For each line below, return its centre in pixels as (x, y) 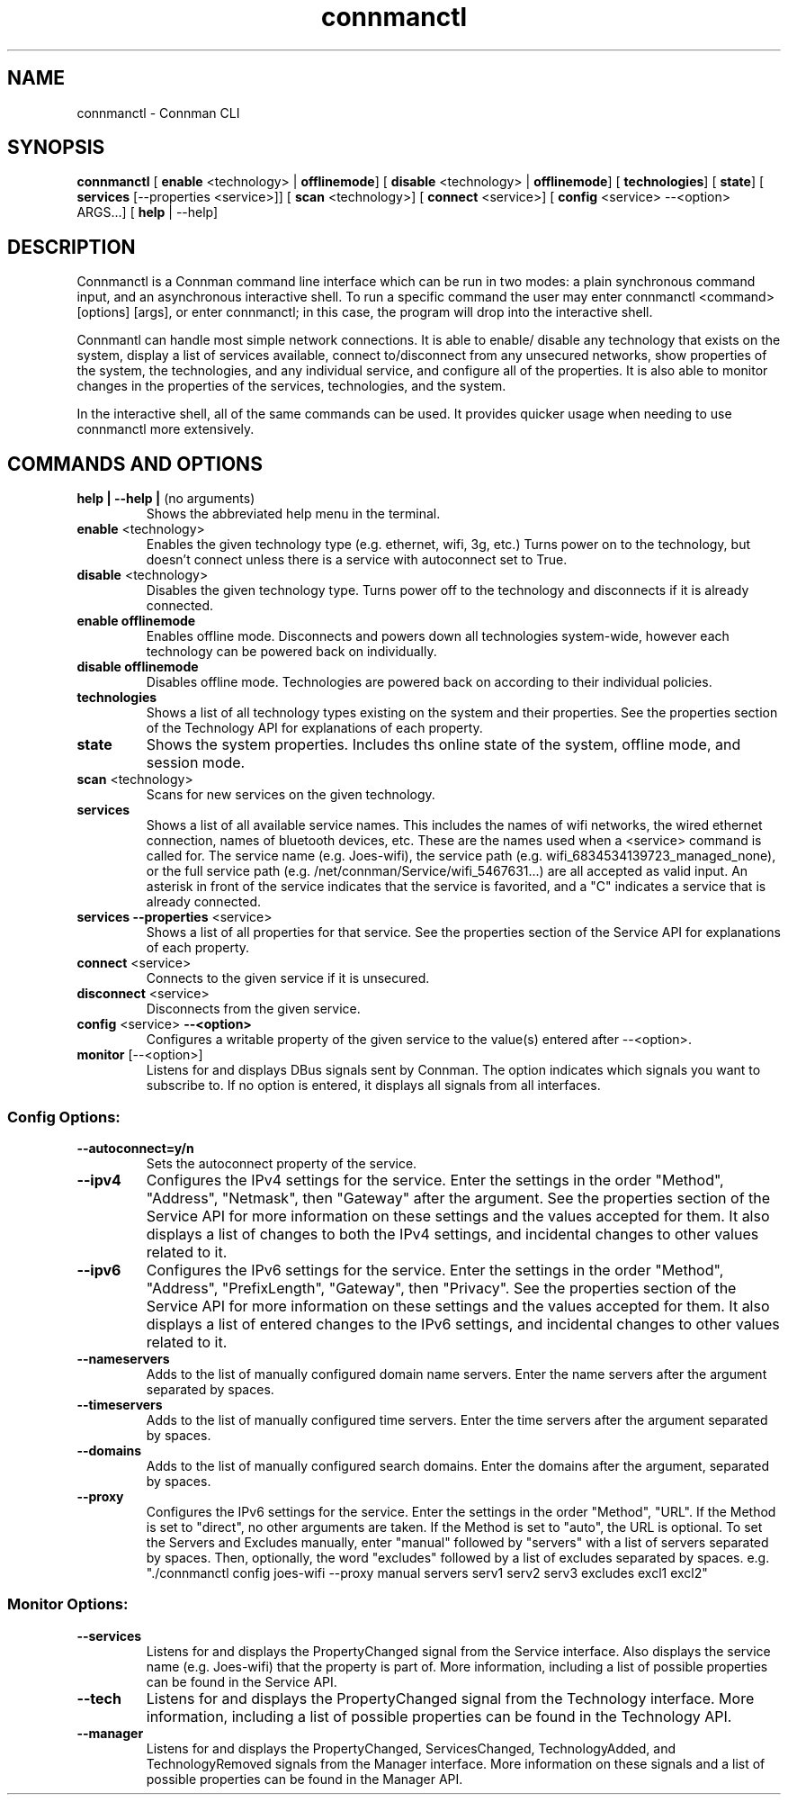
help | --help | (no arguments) (166, 499)
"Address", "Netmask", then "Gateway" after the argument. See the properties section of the (458, 1198)
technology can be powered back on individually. (291, 652)
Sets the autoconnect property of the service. (282, 1163)
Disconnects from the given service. (253, 1009)
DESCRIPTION (72, 247)
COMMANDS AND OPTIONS (135, 464)
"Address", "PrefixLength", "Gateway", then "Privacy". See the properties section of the (441, 1288)
